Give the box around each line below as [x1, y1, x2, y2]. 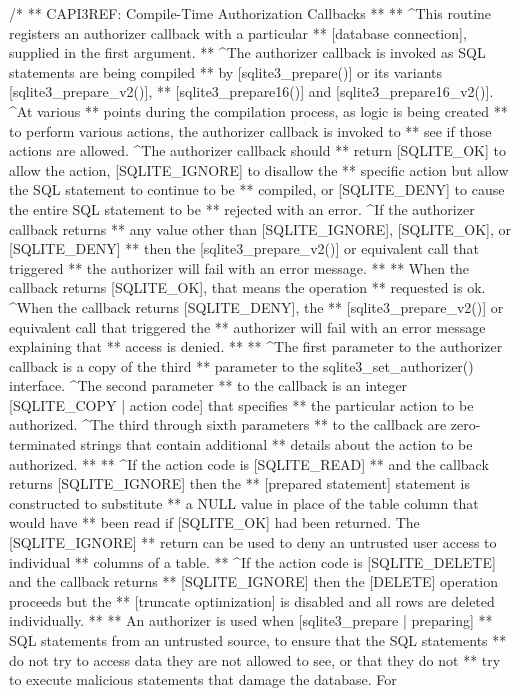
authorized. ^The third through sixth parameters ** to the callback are [9, 414, 447, 435]
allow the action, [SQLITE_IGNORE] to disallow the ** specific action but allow [9, 159, 509, 180]
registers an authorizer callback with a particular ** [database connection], [9, 22, 467, 43]
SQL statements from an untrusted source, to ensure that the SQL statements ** [9, 630, 507, 650]
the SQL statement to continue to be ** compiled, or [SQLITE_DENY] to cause [9, 179, 505, 200]
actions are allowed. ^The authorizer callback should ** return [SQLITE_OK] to [9, 140, 506, 161]
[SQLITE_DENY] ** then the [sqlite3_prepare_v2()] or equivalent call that [9, 238, 480, 259]
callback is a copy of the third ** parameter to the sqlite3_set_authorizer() [9, 355, 474, 376]
